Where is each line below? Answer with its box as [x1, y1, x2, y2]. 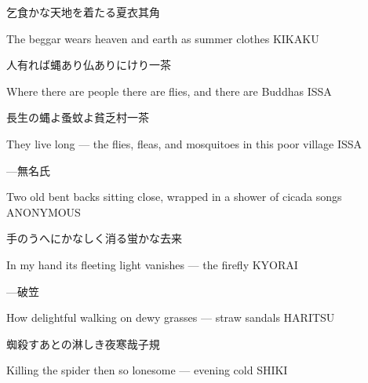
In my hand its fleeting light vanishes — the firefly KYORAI [6, 256, 298, 272]
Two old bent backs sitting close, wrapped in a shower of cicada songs [6, 188, 342, 205]
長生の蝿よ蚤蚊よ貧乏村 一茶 [6, 109, 149, 126]
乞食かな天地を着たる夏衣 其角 [6, 4, 160, 20]
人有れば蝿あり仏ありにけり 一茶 [6, 57, 171, 73]
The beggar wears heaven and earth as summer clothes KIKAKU [6, 30, 319, 46]
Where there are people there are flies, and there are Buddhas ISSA [6, 82, 332, 99]
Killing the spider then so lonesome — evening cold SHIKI [6, 362, 288, 378]
